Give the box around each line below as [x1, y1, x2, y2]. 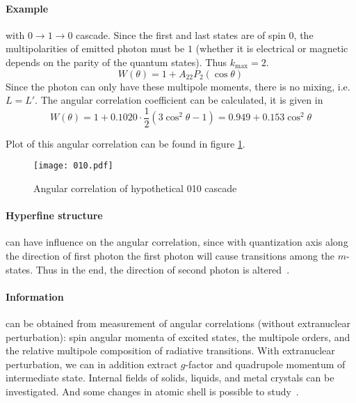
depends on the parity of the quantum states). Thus [6, 54, 227, 69]
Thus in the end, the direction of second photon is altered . [35, 262, 290, 276]
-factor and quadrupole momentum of [185, 356, 346, 371]
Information [6, 289, 64, 303]
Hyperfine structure [6, 208, 103, 223]
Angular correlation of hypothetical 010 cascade [33, 181, 237, 196]
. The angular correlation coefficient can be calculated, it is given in [35, 93, 323, 107]
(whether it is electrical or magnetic [195, 41, 348, 56]
